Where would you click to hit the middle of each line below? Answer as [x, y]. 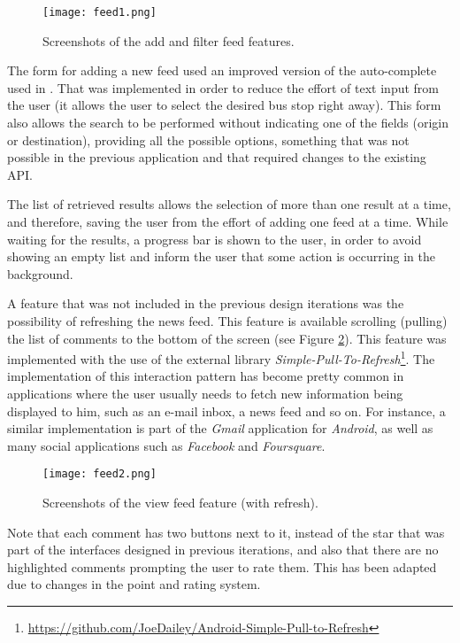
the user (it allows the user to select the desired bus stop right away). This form [224, 105]
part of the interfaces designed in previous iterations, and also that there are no [223, 550]
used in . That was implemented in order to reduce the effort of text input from [223, 87]
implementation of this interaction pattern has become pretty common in [206, 376]
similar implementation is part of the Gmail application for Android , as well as [220, 428]
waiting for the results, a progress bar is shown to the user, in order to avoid [215, 239]
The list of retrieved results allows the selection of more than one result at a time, [229, 204]
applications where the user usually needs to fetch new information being [205, 393]
